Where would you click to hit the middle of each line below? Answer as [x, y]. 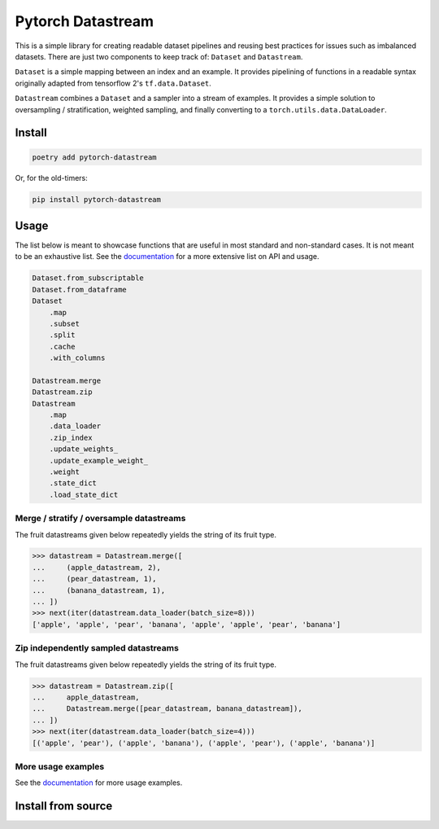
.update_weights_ [84, 449]
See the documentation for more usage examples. [99, 783]
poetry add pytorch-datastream [95, 157]
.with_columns [77, 358]
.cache [62, 347]
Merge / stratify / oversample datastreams [100, 519]
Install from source [64, 806]
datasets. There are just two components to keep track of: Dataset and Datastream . [159, 56]
